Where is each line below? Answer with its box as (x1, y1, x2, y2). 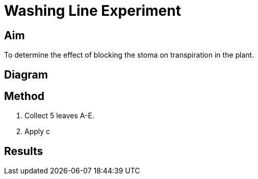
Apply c (24, 127, 50, 136)
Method (4, 90, 45, 103)
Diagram (4, 68, 48, 81)
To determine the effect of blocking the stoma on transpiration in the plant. (4, 50, 254, 60)
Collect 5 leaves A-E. (24, 111, 94, 120)
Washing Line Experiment (4, 2, 181, 19)
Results (4, 144, 43, 158)
